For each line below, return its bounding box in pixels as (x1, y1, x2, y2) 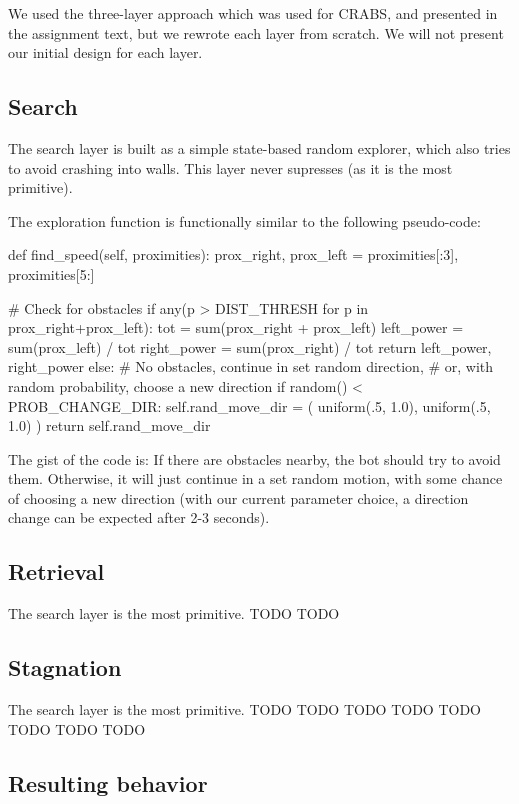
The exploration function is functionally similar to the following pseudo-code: (8, 210, 481, 231)
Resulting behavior (8, 767, 208, 798)
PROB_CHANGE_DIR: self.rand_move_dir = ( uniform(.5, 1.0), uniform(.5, (8, 395, 491, 416)
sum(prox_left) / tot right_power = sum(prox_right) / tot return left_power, (8, 336, 492, 357)
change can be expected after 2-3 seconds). (8, 507, 270, 528)
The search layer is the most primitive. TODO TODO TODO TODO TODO (8, 699, 482, 720)
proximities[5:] (8, 263, 95, 284)
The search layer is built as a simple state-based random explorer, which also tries (8, 137, 511, 158)
